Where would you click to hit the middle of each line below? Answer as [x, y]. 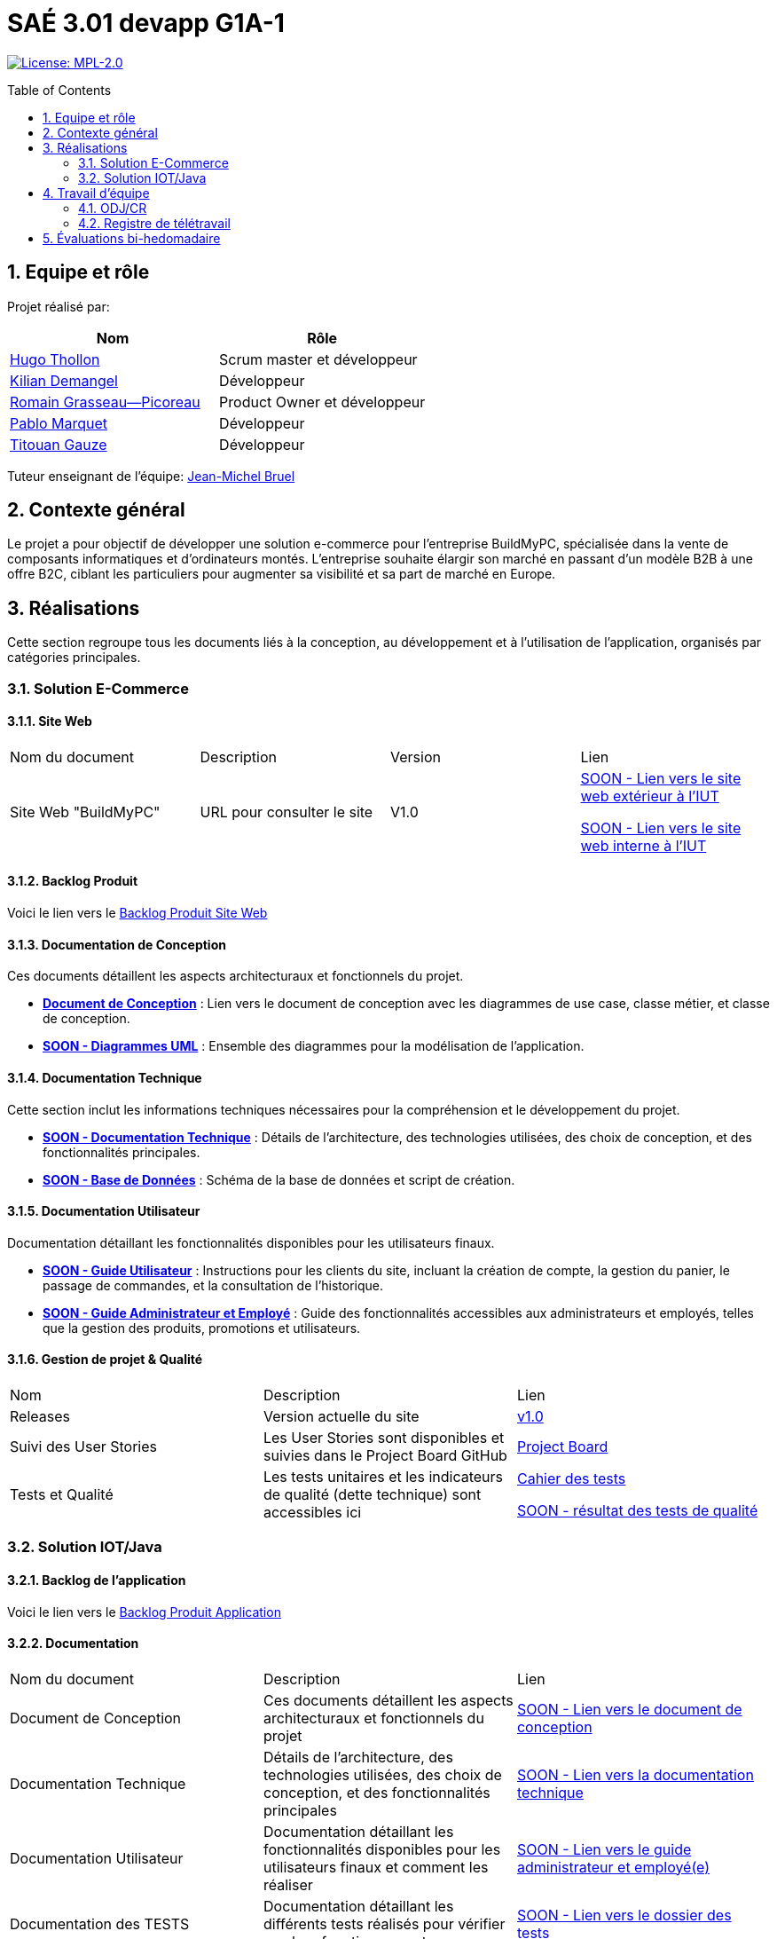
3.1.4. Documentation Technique [105, 1077]
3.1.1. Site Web [50, 721]
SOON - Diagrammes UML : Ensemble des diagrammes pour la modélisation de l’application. [314, 1046]
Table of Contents [59, 90]
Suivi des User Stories [84, 1446]
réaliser [288, 1884]
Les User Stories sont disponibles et [384, 1437]
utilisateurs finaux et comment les [376, 1867]
